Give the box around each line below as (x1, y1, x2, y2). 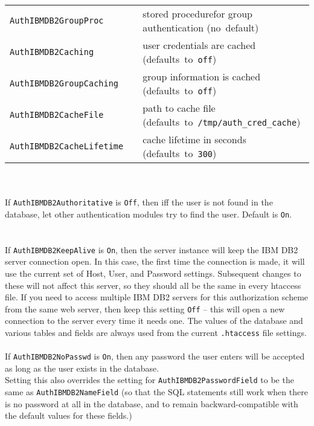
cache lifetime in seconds (143, 132, 246, 146)
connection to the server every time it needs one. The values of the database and (5, 314, 303, 327)
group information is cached (143, 69, 261, 83)
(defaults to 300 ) (143, 146, 217, 160)
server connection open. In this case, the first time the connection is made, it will (5, 255, 305, 268)
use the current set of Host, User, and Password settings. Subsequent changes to (5, 266, 301, 279)
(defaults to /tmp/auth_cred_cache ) (143, 115, 301, 129)
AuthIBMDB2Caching (10, 47, 94, 57)
